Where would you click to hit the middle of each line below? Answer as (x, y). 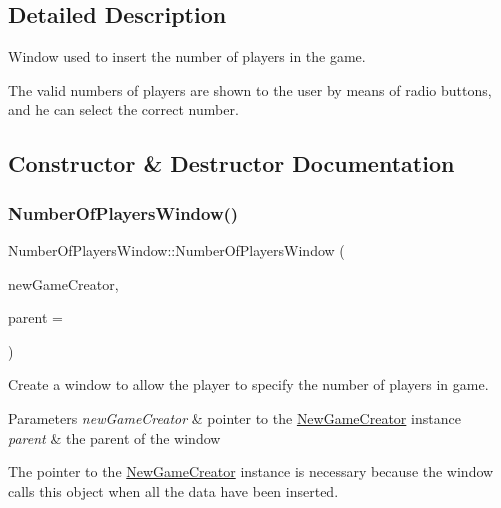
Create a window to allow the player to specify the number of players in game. (248, 384)
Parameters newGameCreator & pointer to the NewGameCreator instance (234, 417)
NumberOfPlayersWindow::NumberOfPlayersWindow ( (176, 249)
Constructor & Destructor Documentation (231, 163)
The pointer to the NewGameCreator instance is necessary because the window (251, 471)
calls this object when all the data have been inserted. (173, 490)
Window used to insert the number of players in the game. (187, 56)
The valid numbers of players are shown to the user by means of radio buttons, (250, 89)
